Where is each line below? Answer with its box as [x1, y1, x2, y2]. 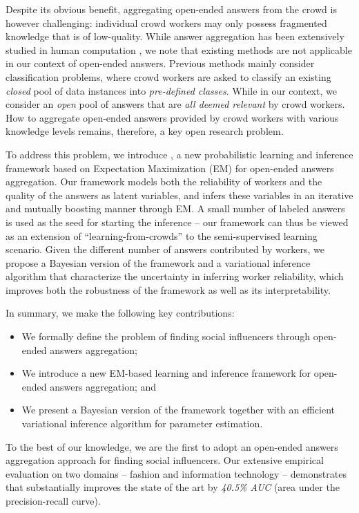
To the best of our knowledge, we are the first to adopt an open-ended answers [6, 439, 338, 454]
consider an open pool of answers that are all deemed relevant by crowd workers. [6, 97, 345, 111]
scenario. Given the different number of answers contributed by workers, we [6, 242, 324, 256]
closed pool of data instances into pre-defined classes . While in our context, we [6, 83, 337, 97]
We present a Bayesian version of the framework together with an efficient [21, 402, 336, 417]
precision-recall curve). [6, 494, 101, 507]
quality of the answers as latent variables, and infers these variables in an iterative [6, 187, 353, 202]
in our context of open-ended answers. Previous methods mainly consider [6, 56, 315, 71]
